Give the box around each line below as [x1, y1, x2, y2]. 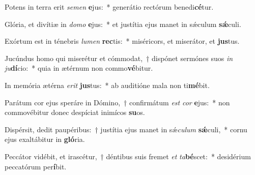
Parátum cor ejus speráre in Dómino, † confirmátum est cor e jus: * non [5, 97, 230, 107]
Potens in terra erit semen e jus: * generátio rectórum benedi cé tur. [5, 2, 214, 12]
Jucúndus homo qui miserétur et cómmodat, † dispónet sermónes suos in [5, 52, 233, 63]
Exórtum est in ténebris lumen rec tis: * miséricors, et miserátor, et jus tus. [5, 36, 240, 46]
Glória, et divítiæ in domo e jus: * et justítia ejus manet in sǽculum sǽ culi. [5, 18, 241, 29]
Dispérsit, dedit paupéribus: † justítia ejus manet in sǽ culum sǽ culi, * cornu [5, 124, 247, 134]
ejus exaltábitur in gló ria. [5, 134, 85, 144]
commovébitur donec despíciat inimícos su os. [5, 107, 145, 118]
